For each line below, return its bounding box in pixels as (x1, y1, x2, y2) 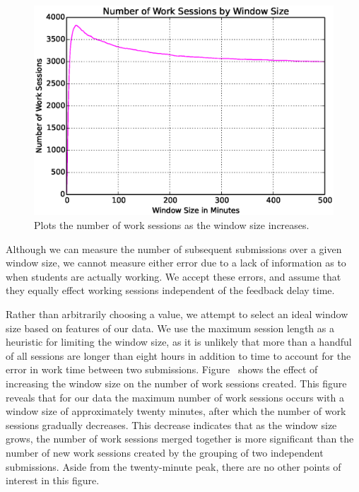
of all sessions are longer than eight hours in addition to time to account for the (6, 348, 351, 363)
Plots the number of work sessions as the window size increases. (34, 218, 310, 233)
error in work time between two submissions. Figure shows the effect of (6, 362, 318, 377)
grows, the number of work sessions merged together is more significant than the (6, 431, 354, 446)
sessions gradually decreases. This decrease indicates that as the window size (6, 417, 337, 432)
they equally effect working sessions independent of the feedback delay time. (6, 283, 335, 298)
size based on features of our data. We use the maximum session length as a (6, 320, 334, 335)
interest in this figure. (6, 473, 100, 488)
